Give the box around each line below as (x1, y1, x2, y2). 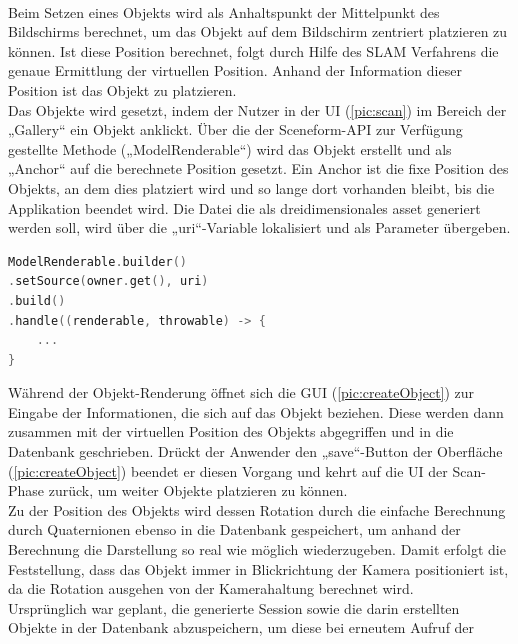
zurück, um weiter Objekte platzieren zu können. (48, 480, 348, 501)
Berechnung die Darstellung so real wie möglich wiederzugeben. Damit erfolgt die (8, 539, 506, 560)
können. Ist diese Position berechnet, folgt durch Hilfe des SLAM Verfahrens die (8, 40, 499, 61)
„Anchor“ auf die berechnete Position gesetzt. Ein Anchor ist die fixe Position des (8, 158, 509, 179)
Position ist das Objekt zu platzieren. (8, 79, 237, 100)
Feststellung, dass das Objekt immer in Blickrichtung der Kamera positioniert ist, (8, 558, 509, 579)
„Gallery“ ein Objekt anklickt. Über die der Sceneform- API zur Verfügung (8, 119, 463, 140)
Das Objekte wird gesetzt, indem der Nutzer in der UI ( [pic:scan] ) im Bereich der (8, 99, 507, 120)
